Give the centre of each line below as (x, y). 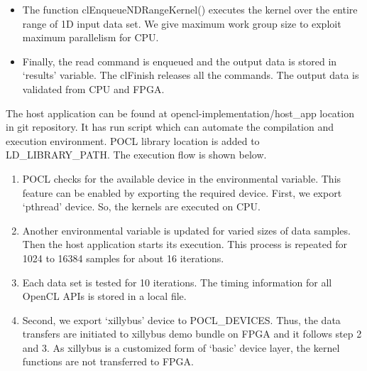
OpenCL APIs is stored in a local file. (104, 296)
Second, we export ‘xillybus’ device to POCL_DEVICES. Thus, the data (181, 319)
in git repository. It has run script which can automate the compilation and (170, 127)
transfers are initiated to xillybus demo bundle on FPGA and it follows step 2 (192, 334)
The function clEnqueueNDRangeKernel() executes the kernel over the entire (190, 9)
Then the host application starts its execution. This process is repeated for (185, 244)
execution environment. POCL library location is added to (133, 140)
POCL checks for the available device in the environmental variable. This (182, 178)
